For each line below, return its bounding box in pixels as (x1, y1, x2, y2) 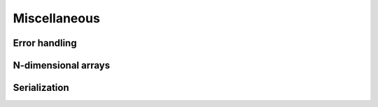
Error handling (13, 37, 77, 49)
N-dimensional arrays (13, 59, 111, 71)
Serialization (13, 82, 69, 94)
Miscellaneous (13, 10, 101, 26)
